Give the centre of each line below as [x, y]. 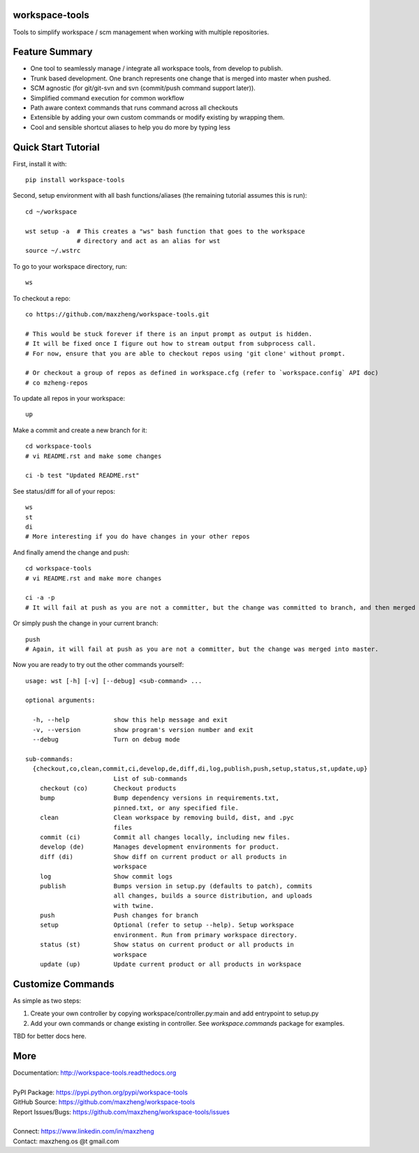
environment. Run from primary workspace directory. [206, 935]
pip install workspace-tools [75, 180]
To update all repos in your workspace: [69, 399]
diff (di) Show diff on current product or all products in [163, 857]
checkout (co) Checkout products [108, 788]
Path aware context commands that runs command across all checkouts [134, 108]
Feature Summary [53, 52]
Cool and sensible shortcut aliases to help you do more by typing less [130, 127]
